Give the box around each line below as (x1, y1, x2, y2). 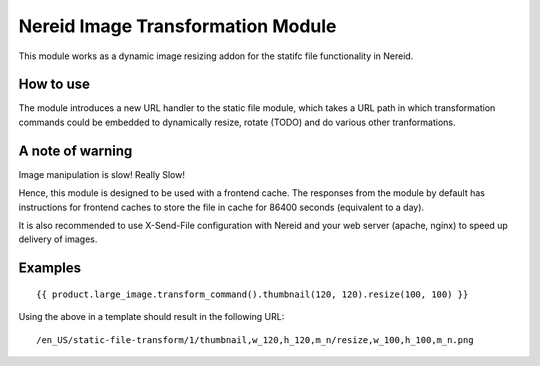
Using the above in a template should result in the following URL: (18, 311, 285, 323)
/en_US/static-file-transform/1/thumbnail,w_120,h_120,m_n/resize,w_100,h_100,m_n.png (36, 334, 474, 345)
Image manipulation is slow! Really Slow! (18, 168, 185, 180)
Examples (18, 260, 82, 277)
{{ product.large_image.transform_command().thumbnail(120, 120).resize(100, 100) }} (36, 288, 469, 300)
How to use (18, 76, 90, 93)
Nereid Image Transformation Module (18, 15, 337, 37)
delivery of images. (18, 233, 98, 245)
